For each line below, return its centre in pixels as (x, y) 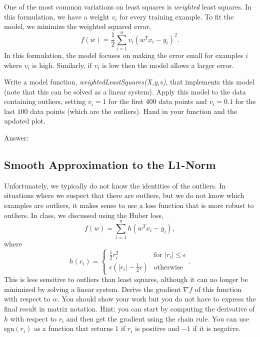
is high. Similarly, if (62, 65)
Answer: (16, 138)
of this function (218, 289)
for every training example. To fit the (177, 16)
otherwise (168, 267)
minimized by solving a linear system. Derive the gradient (92, 289)
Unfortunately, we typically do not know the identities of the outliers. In (115, 185)
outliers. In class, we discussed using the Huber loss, (84, 215)
